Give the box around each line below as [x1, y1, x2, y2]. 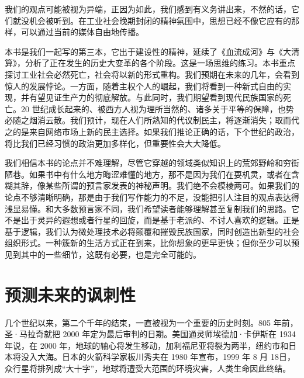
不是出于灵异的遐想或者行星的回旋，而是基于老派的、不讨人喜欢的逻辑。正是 [5, 214, 299, 226]
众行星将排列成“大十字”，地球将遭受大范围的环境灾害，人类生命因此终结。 [5, 362, 291, 374]
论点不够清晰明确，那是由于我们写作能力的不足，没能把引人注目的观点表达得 [5, 190, 299, 203]
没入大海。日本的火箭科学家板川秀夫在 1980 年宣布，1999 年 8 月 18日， [20, 351, 295, 363]
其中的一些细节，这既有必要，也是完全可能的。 [20, 248, 201, 260]
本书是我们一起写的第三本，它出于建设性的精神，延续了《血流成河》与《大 [5, 45, 291, 57]
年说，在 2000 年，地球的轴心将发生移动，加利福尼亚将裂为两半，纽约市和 [5, 339, 289, 351]
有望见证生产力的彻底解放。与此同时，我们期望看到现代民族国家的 [29, 91, 283, 103]
